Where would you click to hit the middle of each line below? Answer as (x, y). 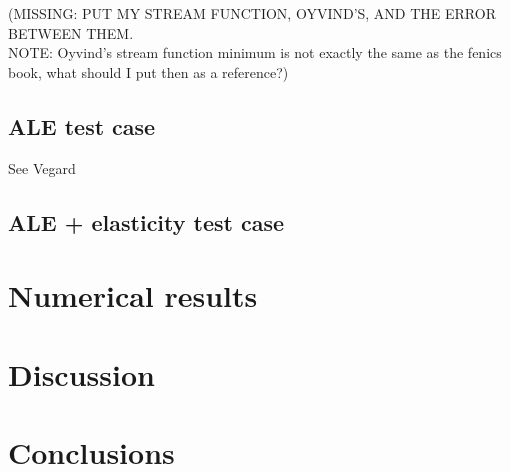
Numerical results (133, 295)
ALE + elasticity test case (146, 221)
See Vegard (42, 167)
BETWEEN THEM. (71, 32)
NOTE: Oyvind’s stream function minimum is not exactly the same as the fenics (255, 52)
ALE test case (82, 125)
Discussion (81, 373)
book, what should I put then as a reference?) (148, 71)
